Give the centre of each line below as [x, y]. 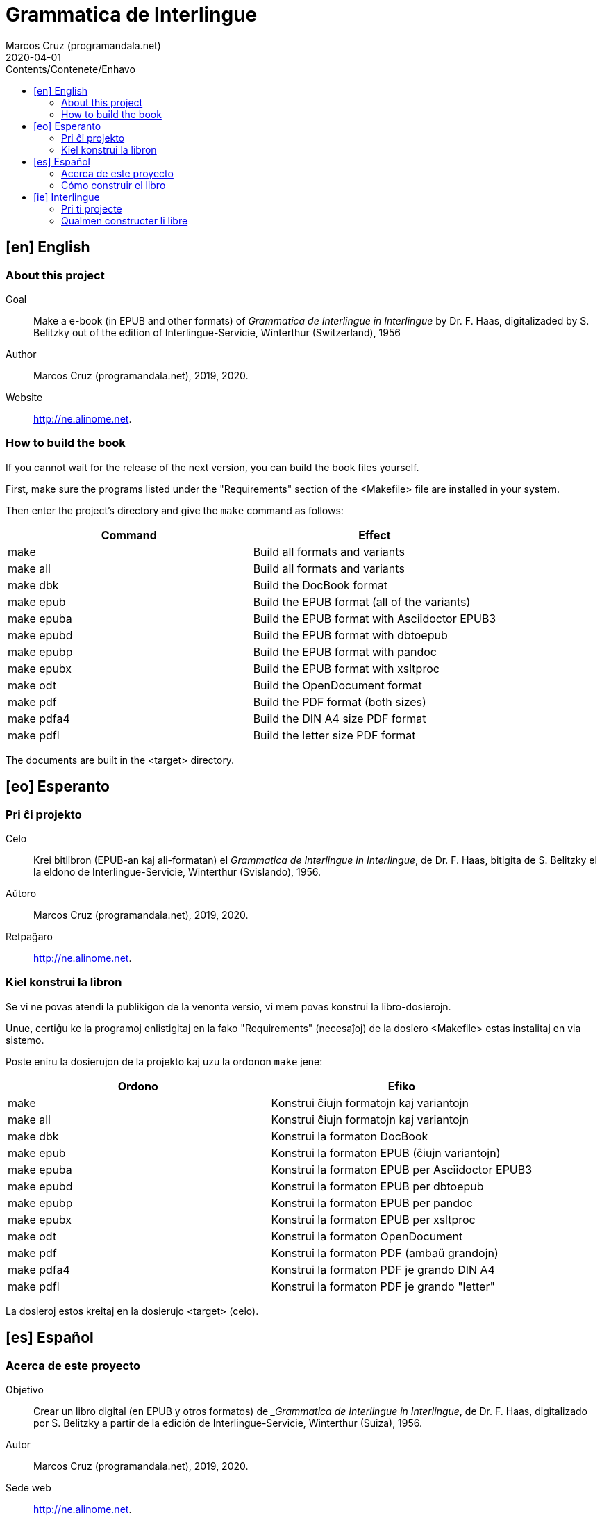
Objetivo [25, 1389]
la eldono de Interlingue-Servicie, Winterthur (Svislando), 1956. [177, 871]
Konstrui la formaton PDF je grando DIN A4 [383, 1269]
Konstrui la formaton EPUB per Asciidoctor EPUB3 [402, 1169]
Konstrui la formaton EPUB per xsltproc [373, 1219]
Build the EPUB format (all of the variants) [362, 601]
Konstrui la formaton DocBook [350, 1136]
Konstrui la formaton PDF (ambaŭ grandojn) [385, 1253]
